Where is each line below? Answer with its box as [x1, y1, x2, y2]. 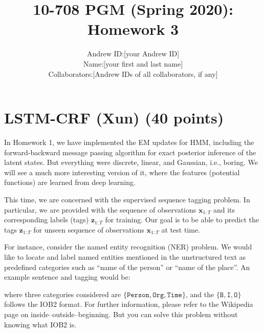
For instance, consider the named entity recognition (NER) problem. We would [4, 241, 252, 252]
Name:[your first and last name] [83, 58, 183, 69]
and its [213, 204, 235, 215]
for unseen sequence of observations [33, 224, 144, 235]
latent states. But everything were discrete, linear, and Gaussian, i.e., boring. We [4, 157, 258, 168]
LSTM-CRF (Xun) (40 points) [4, 107, 224, 128]
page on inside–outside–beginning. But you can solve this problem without [4, 308, 238, 319]
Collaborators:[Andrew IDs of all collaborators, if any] [48, 68, 218, 79]
